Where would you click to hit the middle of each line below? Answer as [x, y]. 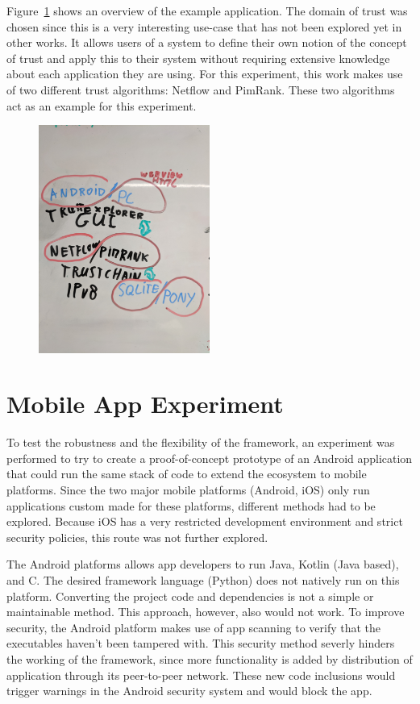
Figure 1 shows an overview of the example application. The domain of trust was [207, 10]
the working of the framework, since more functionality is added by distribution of [210, 658]
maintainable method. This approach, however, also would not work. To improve [206, 612]
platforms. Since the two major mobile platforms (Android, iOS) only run [188, 490]
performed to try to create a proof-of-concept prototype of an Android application [210, 458]
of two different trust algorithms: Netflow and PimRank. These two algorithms [201, 89]
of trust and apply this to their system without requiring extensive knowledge [198, 58]
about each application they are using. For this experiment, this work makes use [205, 74]
